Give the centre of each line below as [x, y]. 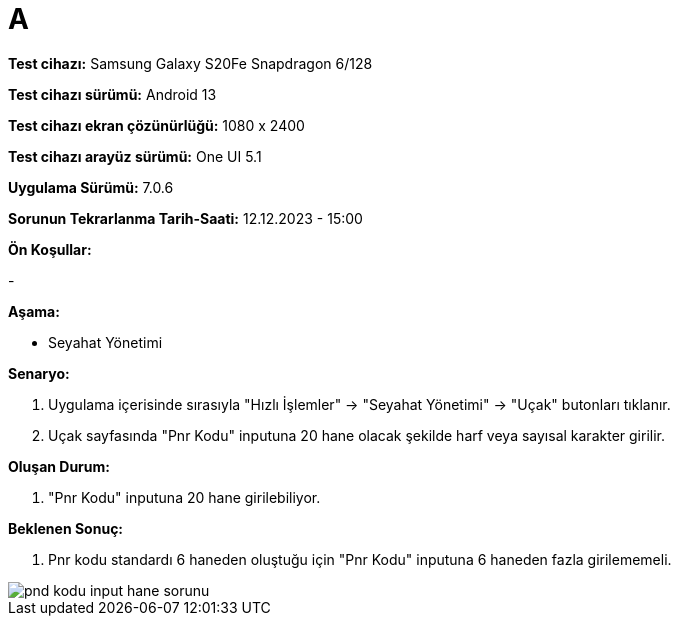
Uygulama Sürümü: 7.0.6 [91, 187]
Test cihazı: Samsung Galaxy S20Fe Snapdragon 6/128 [190, 63]
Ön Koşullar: [50, 249]
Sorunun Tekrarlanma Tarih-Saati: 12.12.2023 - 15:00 [185, 218]
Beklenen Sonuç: [66, 528]
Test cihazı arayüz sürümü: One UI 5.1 [135, 156]
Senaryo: [39, 373]
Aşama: [34, 311]
